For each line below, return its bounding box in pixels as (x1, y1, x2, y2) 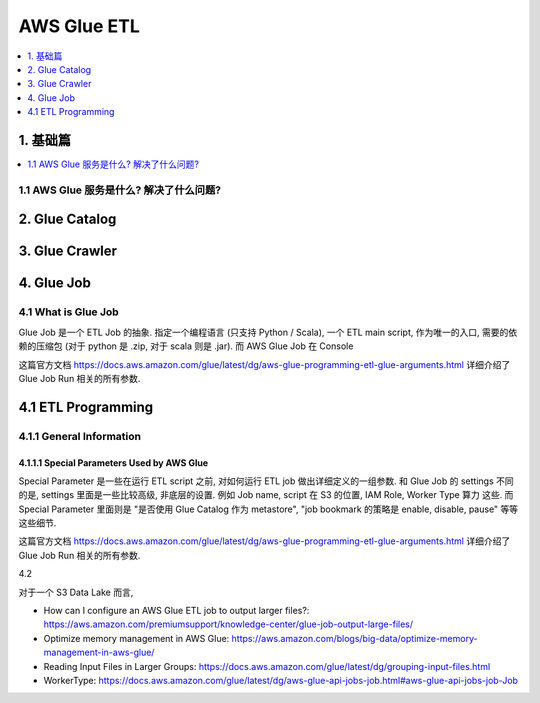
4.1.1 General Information (18, 429, 142, 443)
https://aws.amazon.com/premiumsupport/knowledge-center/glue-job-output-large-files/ (43, 618, 414, 630)
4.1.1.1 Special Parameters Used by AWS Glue (18, 456, 209, 469)
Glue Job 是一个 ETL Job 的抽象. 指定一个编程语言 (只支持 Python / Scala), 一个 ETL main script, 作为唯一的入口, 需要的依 (18, 326, 518, 338)
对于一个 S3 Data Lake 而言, (18, 586, 134, 598)
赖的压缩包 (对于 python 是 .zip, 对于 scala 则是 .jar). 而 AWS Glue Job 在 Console (18, 340, 354, 352)
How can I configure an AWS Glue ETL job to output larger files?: (43, 605, 310, 617)
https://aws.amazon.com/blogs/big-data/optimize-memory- (231, 632, 479, 644)
